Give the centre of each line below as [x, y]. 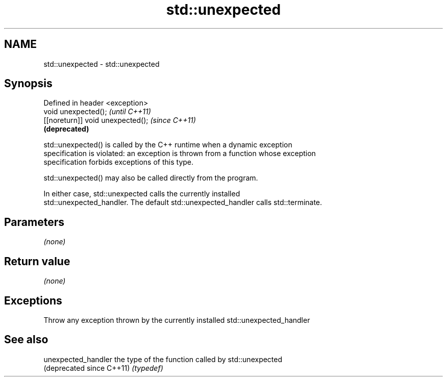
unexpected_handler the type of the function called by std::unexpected [163, 359]
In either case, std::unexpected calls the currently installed [142, 194]
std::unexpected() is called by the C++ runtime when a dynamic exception [168, 145]
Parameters [34, 222]
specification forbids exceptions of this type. [119, 162]
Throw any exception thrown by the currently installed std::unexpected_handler [177, 320]
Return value [37, 261]
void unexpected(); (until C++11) [97, 112]
